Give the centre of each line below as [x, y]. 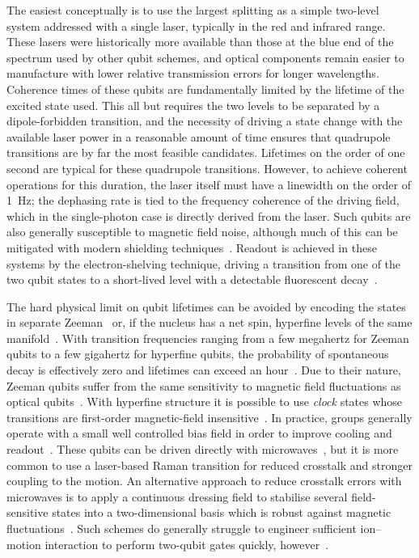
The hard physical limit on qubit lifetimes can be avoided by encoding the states [206, 306]
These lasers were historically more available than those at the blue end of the [200, 42]
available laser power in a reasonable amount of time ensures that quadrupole [199, 136]
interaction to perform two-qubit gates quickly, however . [187, 544]
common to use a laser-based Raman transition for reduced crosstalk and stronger [209, 465]
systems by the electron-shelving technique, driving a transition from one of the [204, 263]
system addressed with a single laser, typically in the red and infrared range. [196, 25]
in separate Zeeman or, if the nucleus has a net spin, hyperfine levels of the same [209, 322]
